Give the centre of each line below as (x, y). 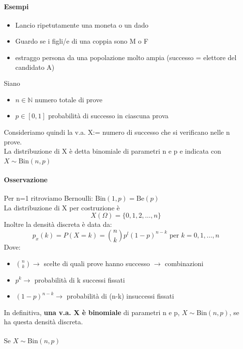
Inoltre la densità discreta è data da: (58, 224)
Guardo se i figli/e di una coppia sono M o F (82, 41)
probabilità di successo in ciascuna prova (108, 116)
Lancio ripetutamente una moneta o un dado (82, 24)
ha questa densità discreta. (44, 322)
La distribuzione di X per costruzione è (62, 207)
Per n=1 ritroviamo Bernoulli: (49, 198)
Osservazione (26, 179)
